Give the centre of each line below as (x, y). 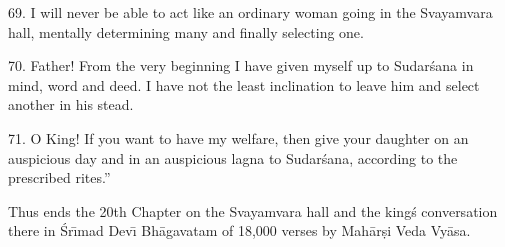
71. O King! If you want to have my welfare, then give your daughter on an (238, 137)
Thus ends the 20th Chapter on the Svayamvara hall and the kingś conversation (253, 210)
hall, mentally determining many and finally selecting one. (186, 31)
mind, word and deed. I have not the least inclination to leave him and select (244, 84)
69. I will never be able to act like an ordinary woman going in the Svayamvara (250, 12)
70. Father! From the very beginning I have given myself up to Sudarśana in (241, 65)
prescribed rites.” (59, 177)
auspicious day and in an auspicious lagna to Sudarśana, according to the (233, 157)
